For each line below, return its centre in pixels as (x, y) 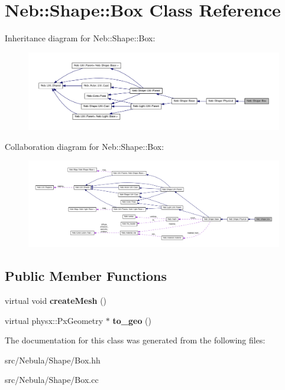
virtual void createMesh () (56, 300)
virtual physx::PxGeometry (54, 320)
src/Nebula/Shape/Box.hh (53, 360)
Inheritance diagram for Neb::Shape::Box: (80, 38)
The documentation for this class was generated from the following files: (135, 340)
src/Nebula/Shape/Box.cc (52, 380)
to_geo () (132, 320)
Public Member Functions (86, 276)
